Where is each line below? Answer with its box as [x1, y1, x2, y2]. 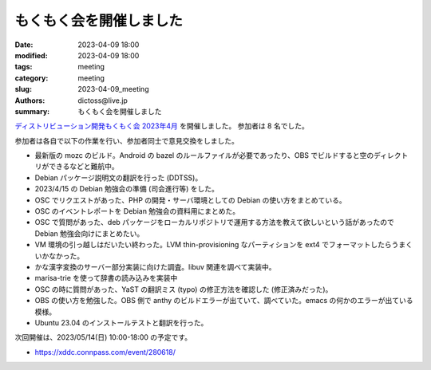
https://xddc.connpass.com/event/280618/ [34, 347, 176, 356]
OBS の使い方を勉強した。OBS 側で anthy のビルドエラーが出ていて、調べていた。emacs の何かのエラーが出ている [34, 296, 414, 305]
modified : [14, 50, 48, 60]
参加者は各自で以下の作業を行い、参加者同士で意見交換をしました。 [14, 136, 239, 145]
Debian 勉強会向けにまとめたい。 [34, 228, 144, 238]
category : [14, 73, 49, 83]
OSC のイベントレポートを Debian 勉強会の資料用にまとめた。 [34, 207, 240, 216]
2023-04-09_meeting [77, 85, 149, 94]
